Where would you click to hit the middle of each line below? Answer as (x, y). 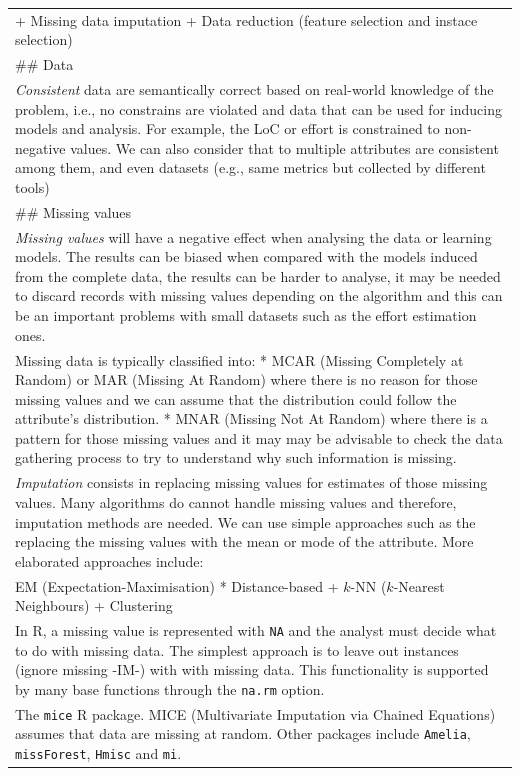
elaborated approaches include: (109, 560)
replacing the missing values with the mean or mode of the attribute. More (244, 541)
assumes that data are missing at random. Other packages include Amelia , (243, 733)
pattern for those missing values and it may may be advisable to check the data (259, 437)
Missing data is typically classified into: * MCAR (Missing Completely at (239, 359)
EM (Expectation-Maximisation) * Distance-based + (177, 585)
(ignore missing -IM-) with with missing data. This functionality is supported (252, 669)
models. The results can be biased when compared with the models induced (246, 256)
